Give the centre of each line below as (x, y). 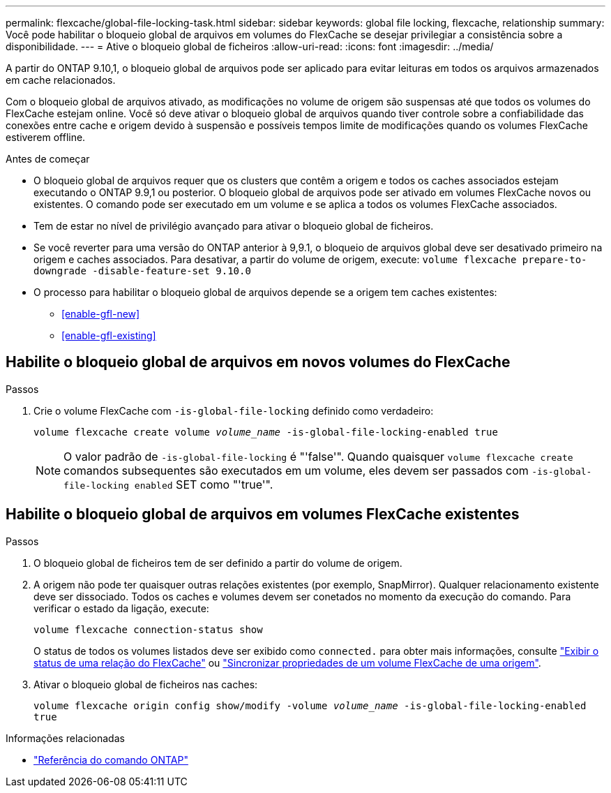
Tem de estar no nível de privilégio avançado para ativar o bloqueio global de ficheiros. (234, 226)
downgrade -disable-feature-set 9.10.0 (142, 271)
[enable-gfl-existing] (109, 335)
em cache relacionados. (61, 80)
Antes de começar (48, 159)
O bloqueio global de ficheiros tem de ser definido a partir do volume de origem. (218, 563)
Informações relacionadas (65, 738)
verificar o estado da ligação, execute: (121, 608)
